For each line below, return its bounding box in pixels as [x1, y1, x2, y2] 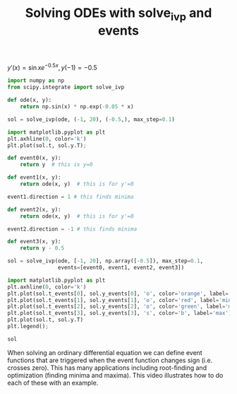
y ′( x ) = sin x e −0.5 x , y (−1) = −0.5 [7, 62, 97, 72]
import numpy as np [7, 77, 65, 84]
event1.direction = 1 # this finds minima [7, 193, 134, 200]
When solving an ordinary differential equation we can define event [7, 348, 202, 357]
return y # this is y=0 [20, 161, 93, 168]
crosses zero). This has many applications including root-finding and [7, 363, 207, 372]
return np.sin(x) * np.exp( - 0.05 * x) [20, 103, 134, 110]
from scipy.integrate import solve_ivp [7, 83, 125, 91]
